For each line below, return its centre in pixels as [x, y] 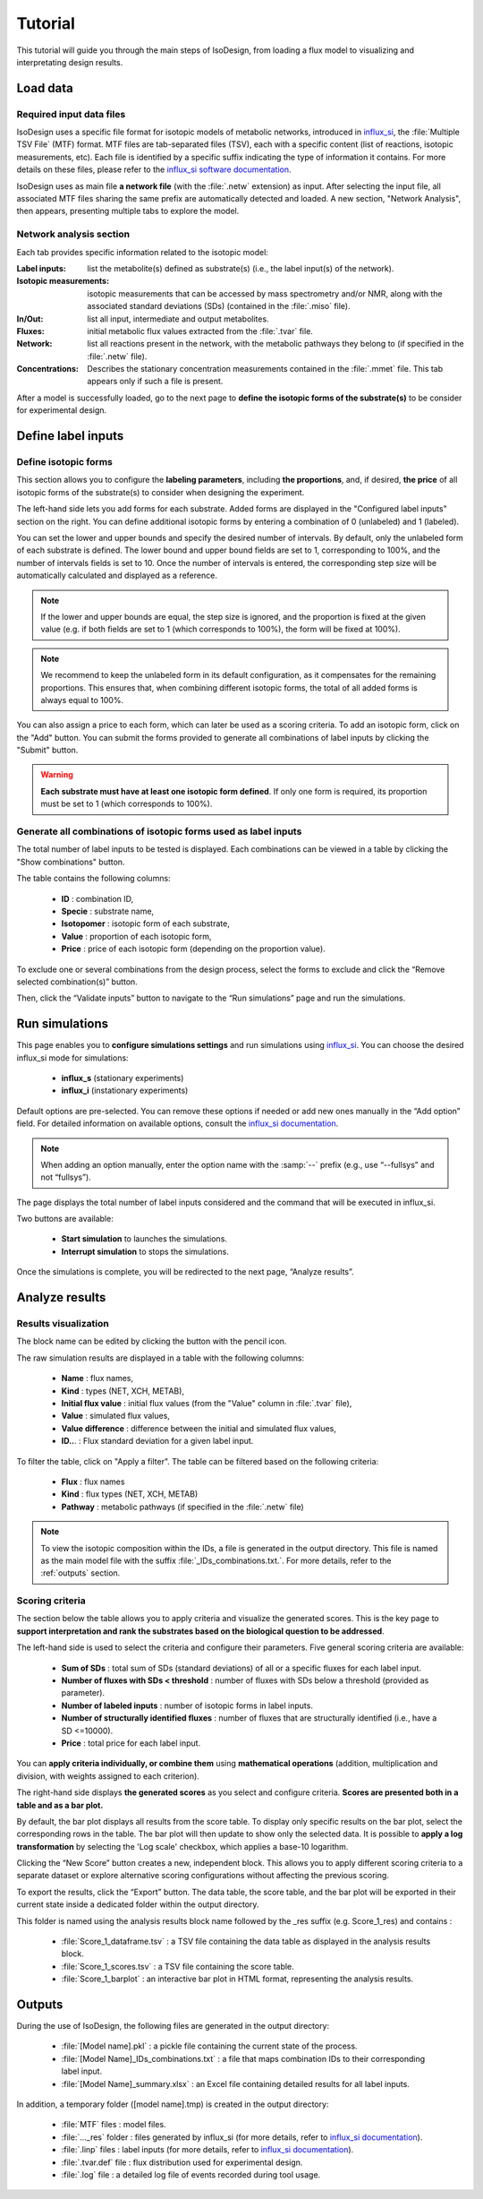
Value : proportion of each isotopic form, [136, 936]
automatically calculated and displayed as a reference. [117, 576]
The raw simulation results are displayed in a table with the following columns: [160, 1358]
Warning [57, 775]
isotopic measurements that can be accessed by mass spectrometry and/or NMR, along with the [265, 293]
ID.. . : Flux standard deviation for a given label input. [157, 1441]
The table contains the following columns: [93, 879]
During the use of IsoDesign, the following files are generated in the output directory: [173, 2026]
